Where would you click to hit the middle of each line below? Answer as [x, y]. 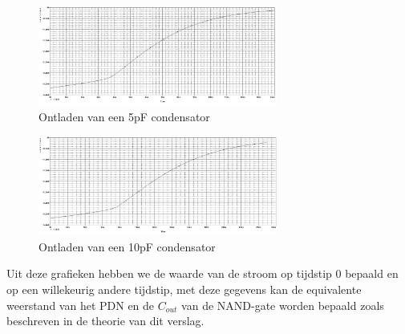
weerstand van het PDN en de [81, 305]
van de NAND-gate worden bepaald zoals [283, 305]
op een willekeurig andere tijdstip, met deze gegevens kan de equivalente [184, 289]
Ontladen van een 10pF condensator [127, 246]
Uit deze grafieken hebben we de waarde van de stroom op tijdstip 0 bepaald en [202, 273]
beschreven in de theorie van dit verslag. [105, 321]
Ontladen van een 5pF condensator [124, 117]
